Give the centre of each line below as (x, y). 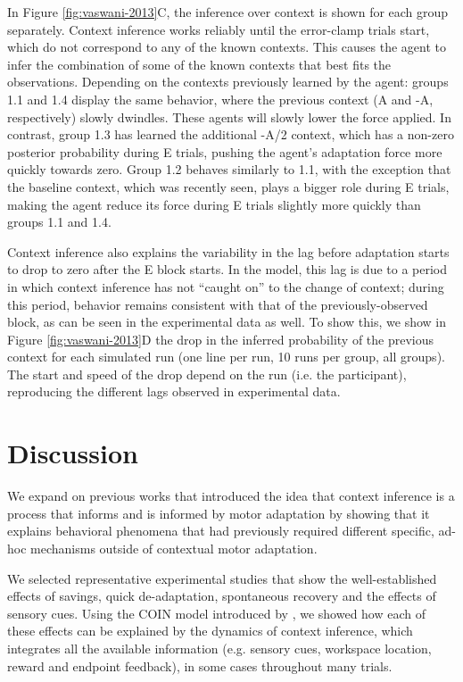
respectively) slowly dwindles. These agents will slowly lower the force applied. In (229, 116)
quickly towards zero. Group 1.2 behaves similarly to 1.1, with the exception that (229, 169)
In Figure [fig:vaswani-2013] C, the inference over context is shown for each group (228, 12)
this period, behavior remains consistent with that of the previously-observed (218, 304)
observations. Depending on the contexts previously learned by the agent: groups (228, 82)
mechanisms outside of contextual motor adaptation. (174, 548)
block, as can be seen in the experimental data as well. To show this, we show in (227, 322)
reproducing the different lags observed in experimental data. (174, 391)
